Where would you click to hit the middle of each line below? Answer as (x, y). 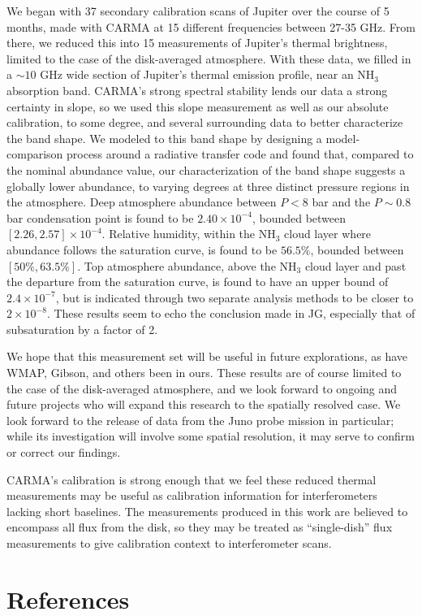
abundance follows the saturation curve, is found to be (142, 249)
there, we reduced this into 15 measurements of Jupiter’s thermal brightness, (197, 43)
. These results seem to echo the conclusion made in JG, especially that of (231, 313)
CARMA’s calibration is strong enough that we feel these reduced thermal (192, 479)
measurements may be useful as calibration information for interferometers (192, 495)
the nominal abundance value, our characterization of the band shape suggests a (206, 169)
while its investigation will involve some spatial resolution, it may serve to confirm (211, 436)
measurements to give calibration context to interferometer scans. (169, 543)
